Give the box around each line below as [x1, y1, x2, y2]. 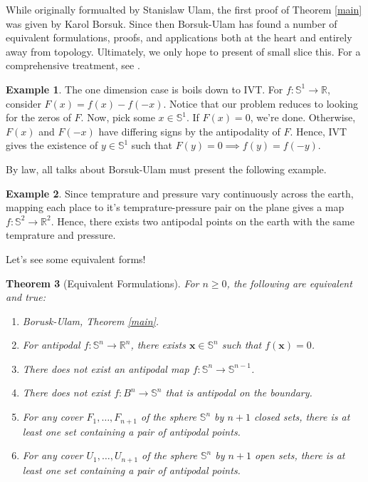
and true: [6, 289, 46, 304]
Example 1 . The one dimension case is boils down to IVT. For [6, 81, 283, 96]
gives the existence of [6, 138, 98, 153]
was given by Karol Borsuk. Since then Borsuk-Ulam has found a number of [6, 16, 337, 31]
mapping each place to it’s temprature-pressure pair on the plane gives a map [6, 200, 345, 215]
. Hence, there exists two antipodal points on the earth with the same [51, 213, 354, 228]
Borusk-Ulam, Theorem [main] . [22, 313, 159, 328]
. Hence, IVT [290, 123, 347, 138]
